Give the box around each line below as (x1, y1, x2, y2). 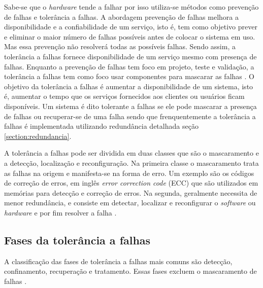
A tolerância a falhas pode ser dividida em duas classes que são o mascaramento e (4, 148, 259, 158)
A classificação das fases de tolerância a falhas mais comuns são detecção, (4, 256, 233, 266)
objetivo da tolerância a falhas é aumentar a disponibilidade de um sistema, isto (4, 81, 253, 91)
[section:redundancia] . (4, 130, 72, 141)
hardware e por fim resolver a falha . (4, 207, 117, 218)
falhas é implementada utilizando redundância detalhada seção (4, 121, 199, 131)
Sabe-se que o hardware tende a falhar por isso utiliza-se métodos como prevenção (4, 2, 259, 12)
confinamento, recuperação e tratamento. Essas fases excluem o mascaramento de (4, 266, 257, 276)
